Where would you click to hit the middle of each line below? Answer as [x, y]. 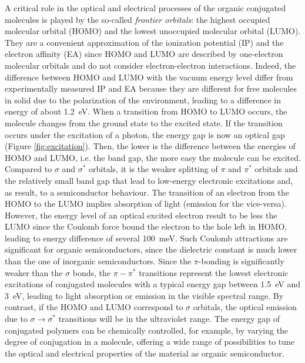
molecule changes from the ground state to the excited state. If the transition [144, 122]
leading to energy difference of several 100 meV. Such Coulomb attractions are [146, 238]
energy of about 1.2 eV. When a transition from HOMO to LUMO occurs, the [146, 111]
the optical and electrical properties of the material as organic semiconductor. [145, 353]
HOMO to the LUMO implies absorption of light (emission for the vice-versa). [146, 204]
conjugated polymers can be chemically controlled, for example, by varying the [147, 330]
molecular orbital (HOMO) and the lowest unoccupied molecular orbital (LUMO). [153, 31]
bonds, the [92, 272]
